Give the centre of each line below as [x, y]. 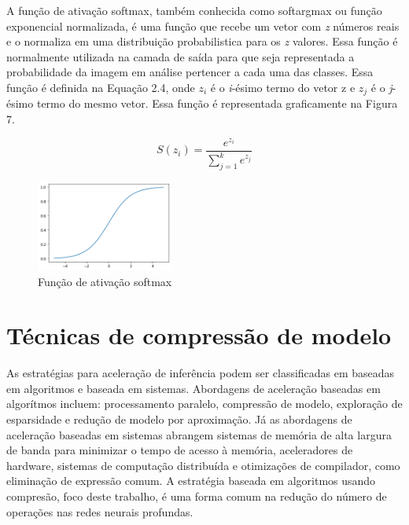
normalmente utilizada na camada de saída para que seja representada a [181, 56]
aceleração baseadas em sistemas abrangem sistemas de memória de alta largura [199, 434]
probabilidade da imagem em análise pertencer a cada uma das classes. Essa [190, 72]
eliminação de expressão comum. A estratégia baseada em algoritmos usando [191, 481]
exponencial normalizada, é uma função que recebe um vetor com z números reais [203, 26]
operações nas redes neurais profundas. [100, 511]
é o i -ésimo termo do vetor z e [283, 87]
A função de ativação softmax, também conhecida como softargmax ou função [194, 10]
